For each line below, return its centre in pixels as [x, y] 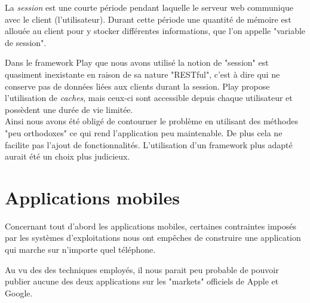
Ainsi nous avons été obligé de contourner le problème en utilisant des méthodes [151, 121]
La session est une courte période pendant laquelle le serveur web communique [149, 7]
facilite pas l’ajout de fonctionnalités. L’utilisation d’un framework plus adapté [149, 144]
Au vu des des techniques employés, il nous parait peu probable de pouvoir [142, 269]
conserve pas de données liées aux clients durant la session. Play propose [137, 86]
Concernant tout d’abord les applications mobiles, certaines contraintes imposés [151, 226]
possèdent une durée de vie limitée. [69, 109]
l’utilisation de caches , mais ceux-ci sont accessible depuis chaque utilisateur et [149, 98]
